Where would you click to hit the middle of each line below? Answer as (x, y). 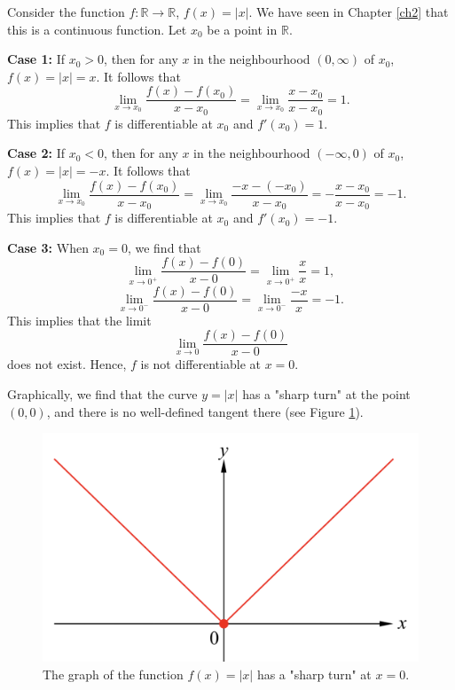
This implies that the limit (79, 320)
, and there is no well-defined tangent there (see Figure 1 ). (205, 411)
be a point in (242, 29)
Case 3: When (48, 247)
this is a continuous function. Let (97, 29)
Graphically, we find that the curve (102, 393)
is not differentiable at (200, 364)
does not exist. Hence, (67, 364)
